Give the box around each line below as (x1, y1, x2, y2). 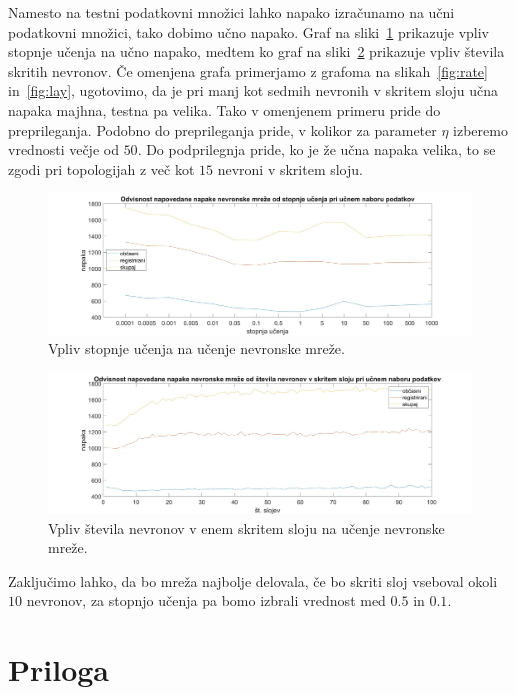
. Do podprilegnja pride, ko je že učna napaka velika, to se (137, 139, 496, 160)
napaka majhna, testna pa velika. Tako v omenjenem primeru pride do (8, 99, 441, 120)
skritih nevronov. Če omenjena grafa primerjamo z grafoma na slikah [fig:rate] (8, 60, 488, 81)
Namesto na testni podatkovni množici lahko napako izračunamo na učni (8, 2, 455, 22)
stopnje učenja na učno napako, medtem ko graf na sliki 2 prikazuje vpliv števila (8, 41, 505, 62)
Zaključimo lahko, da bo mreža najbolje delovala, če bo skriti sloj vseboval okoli (8, 570, 498, 591)
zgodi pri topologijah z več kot (8, 158, 195, 179)
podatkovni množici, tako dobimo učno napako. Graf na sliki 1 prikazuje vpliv (8, 21, 489, 42)
